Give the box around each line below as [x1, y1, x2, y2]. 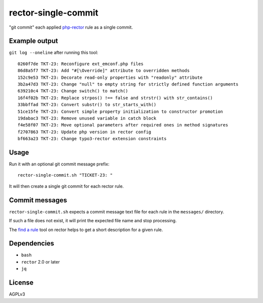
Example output [9, 37, 58, 45]
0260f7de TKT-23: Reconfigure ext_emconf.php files [18, 61, 144, 67]
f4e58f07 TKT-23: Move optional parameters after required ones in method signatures [18, 122, 228, 128]
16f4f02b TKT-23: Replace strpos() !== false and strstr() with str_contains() [18, 95, 213, 101]
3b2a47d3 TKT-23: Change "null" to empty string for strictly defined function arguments [18, 82, 239, 87]
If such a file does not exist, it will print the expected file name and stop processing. [9, 218, 177, 224]
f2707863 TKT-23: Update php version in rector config [18, 129, 151, 135]
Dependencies [9, 239, 55, 248]
